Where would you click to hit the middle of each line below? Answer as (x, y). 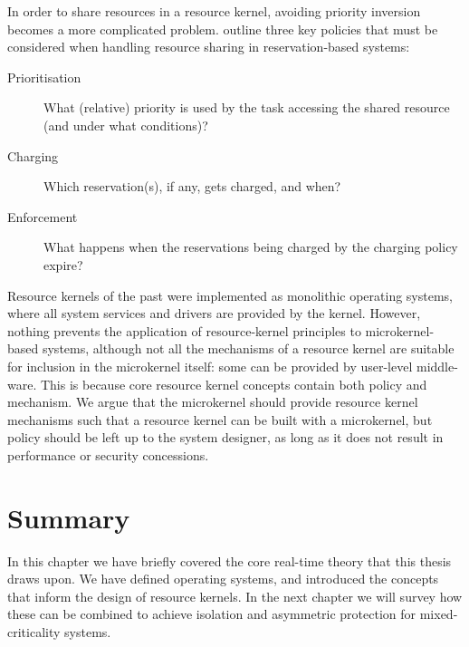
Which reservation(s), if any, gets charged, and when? (192, 186)
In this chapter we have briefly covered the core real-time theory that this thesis (230, 560)
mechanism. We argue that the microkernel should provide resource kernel (213, 402)
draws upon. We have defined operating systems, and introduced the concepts (223, 579)
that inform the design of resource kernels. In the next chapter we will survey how (235, 596)
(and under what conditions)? (126, 125)
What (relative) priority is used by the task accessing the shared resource (247, 107)
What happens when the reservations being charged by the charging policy (251, 247)
